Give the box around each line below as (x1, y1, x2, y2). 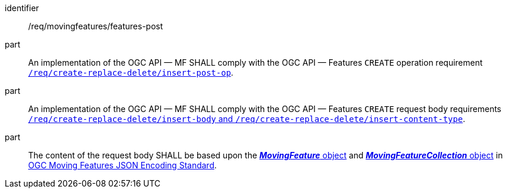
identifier (5, 3, 39, 13)
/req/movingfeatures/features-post (28, 21, 163, 31)
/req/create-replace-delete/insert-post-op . (28, 67, 234, 77)
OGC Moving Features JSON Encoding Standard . (28, 160, 217, 170)
